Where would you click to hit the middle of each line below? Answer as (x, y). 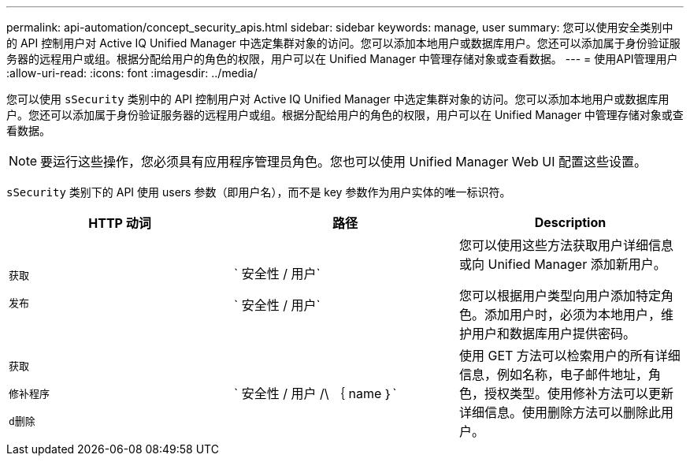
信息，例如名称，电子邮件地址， (553, 374)
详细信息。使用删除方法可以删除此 (560, 412)
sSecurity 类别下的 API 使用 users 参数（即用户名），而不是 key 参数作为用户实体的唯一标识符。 (259, 192)
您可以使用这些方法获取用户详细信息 (566, 245)
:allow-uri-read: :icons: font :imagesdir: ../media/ (132, 73)
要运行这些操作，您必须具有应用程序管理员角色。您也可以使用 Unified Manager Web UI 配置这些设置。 (344, 162)
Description (570, 222)
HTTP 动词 (120, 223)
